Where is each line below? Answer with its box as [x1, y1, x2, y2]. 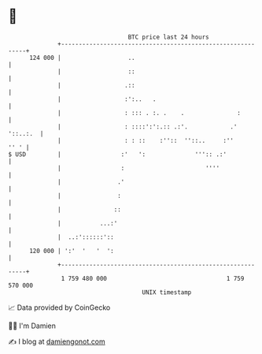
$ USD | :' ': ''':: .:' [8, 150, 227, 158]
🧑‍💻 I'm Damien [8, 321, 57, 330]
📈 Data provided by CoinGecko [8, 303, 111, 312]
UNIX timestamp [142, 288, 192, 296]
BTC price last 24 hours [127, 33, 210, 41]
